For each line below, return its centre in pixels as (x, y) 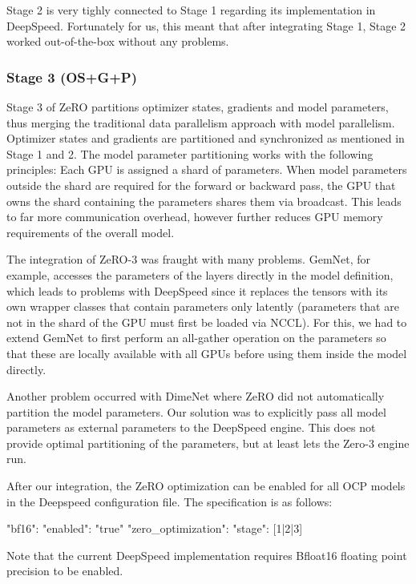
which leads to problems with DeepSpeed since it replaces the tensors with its (197, 290)
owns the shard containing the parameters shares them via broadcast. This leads (204, 201)
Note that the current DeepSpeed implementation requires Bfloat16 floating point (207, 555)
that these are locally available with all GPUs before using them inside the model (207, 353)
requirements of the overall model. (91, 232)
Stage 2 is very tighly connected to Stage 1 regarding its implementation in (191, 10)
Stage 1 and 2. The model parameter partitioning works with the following (190, 153)
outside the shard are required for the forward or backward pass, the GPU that (201, 185)
